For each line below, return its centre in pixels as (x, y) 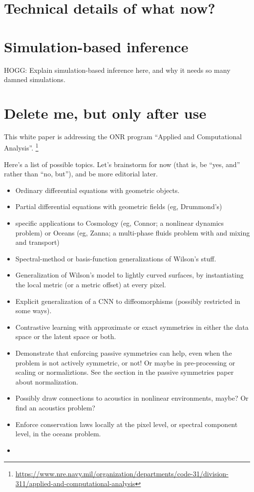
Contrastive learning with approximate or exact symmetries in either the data (132, 327)
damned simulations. (35, 79)
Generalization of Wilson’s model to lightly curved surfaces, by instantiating (129, 275)
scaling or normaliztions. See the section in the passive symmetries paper (125, 372)
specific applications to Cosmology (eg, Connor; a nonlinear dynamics (120, 223)
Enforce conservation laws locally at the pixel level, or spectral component (127, 424)
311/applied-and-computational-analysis (75, 483)
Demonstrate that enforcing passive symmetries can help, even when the (124, 353)
